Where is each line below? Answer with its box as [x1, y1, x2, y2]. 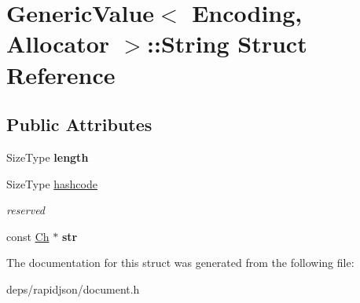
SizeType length [6, 148, 89, 165]
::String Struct [147, 27, 307, 60]
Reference [6, 58, 116, 90]
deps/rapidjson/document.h [6, 280, 140, 297]
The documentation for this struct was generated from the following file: [6, 254, 354, 271]
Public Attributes [6, 112, 152, 137]
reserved [6, 202, 46, 218]
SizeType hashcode [6, 175, 97, 192]
